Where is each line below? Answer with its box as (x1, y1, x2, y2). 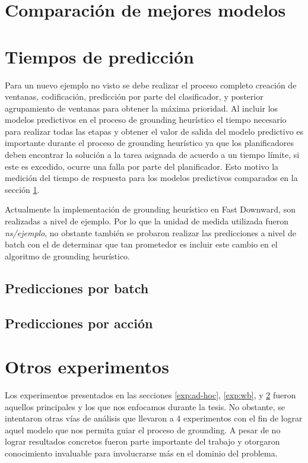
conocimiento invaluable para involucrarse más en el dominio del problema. (5, 447, 278, 459)
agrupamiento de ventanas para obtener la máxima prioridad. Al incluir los (5, 102, 278, 114)
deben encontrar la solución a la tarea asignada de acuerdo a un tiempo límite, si (5, 148, 300, 161)
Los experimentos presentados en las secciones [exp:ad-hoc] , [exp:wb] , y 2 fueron (5, 389, 296, 401)
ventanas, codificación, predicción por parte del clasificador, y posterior (5, 90, 263, 103)
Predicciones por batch (5, 278, 149, 297)
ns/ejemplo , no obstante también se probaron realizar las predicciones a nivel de (5, 226, 296, 239)
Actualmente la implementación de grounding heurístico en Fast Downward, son (5, 203, 296, 215)
